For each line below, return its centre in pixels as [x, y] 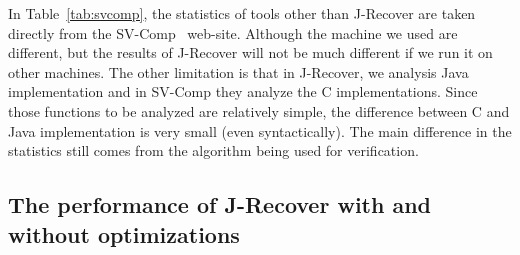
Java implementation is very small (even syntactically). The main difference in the [260, 130]
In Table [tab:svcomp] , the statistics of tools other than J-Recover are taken [242, 13]
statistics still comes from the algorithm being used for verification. [213, 150]
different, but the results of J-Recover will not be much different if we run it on [250, 52]
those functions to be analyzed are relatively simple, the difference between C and [259, 110]
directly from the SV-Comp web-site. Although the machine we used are [233, 32]
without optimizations [124, 233]
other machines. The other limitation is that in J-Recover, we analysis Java [238, 71]
